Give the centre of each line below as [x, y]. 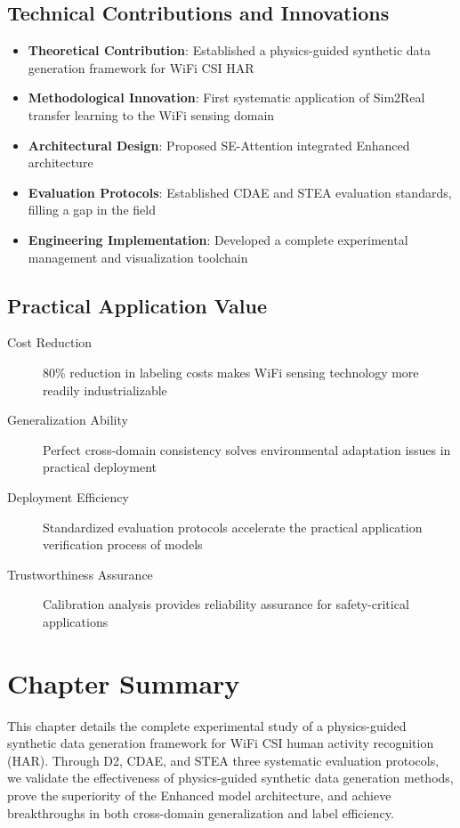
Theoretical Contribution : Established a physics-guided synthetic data [230, 50]
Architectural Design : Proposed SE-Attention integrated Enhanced [219, 145]
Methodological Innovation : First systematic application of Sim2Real [226, 97]
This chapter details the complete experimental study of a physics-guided [207, 725]
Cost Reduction [50, 342]
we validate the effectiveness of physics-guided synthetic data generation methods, [230, 778]
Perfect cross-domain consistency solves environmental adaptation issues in [247, 449]
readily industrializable [105, 390]
